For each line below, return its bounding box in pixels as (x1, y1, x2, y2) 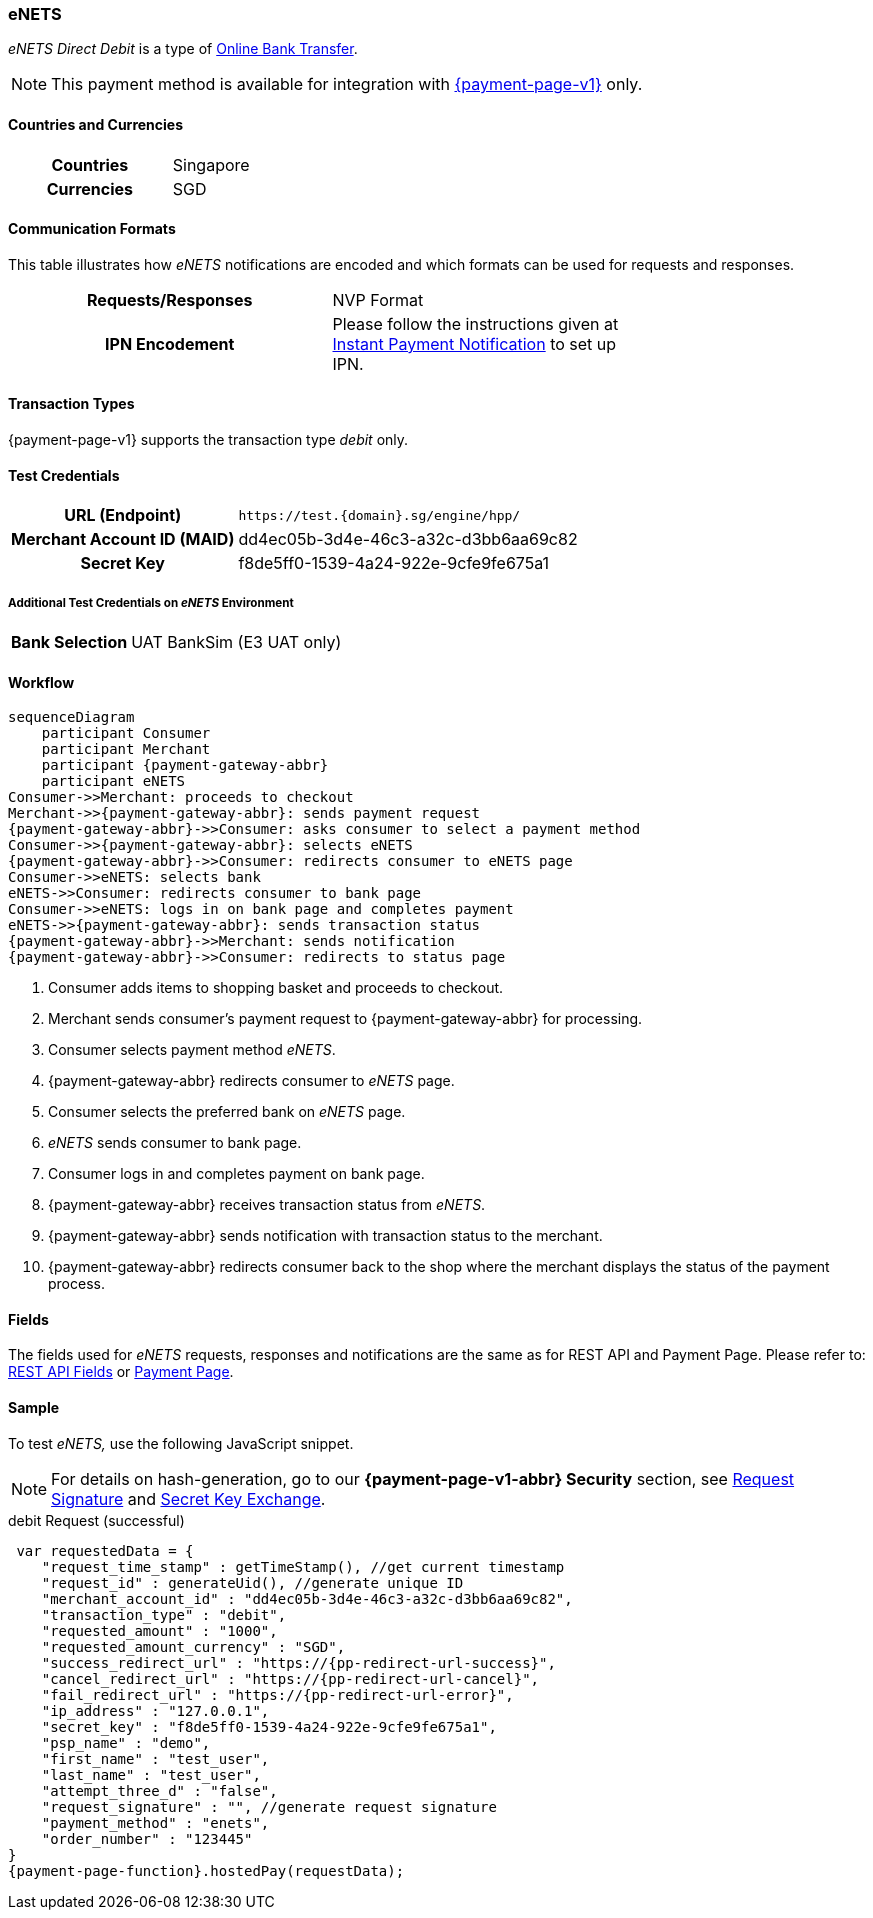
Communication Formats (8, 220, 176, 238)
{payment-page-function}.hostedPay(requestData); (8, 1862, 405, 1879)
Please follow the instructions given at (332, 313, 619, 334)
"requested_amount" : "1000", (41, 1622, 278, 1639)
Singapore (172, 154, 250, 175)
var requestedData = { (16, 1542, 194, 1559)
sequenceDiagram (8, 709, 135, 726)
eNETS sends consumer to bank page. (48, 1134, 302, 1152)
